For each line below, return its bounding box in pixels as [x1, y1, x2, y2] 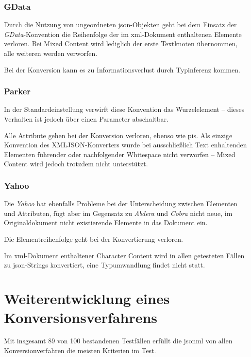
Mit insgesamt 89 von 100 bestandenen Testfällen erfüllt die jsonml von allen [4, 336, 233, 346]
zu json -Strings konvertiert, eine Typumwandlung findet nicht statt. [4, 260, 205, 270]
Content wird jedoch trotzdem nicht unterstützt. [4, 159, 148, 169]
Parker [4, 85, 31, 97]
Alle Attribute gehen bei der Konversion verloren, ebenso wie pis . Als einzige [4, 130, 233, 140]
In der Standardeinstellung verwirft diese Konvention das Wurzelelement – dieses [4, 104, 245, 114]
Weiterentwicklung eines [4, 288, 170, 308]
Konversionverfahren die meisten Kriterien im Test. [4, 345, 156, 355]
